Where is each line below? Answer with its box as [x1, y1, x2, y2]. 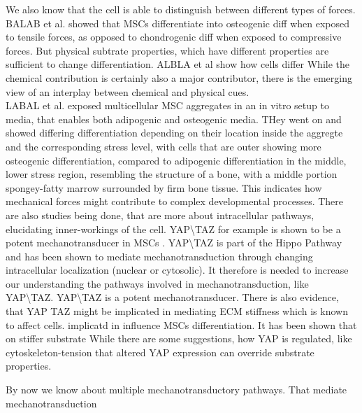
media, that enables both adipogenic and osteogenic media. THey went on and [6, 111, 342, 126]
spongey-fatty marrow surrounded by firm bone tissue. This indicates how [6, 180, 322, 195]
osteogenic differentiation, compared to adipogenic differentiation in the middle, [6, 153, 347, 167]
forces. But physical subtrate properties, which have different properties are [6, 43, 329, 57]
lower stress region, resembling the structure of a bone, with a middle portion [6, 167, 338, 181]
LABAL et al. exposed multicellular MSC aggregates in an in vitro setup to [6, 98, 329, 113]
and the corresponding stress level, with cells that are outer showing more [6, 139, 321, 153]
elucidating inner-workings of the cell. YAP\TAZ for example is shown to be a [6, 221, 341, 236]
